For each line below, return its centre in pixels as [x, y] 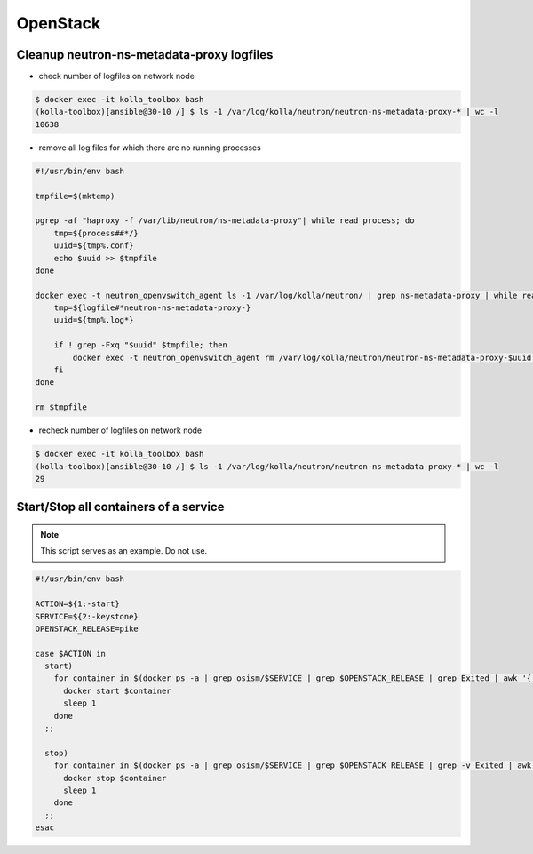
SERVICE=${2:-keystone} [87, 616]
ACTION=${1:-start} [77, 604]
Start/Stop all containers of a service [120, 507]
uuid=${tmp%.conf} [94, 246]
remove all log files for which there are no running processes [150, 148]
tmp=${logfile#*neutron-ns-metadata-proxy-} [152, 308]
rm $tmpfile [61, 407]
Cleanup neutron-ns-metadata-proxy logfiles [145, 55]
